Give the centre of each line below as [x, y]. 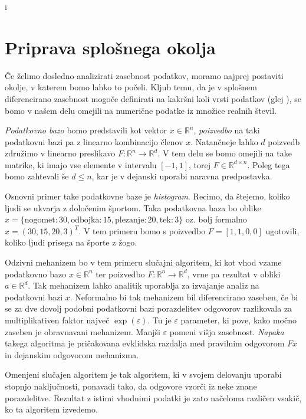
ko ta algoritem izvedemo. [51, 409]
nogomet [40, 220]
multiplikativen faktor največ [57, 320]
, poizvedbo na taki [227, 130]
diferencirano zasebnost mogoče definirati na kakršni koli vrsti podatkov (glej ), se [153, 98]
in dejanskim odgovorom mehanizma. [72, 354]
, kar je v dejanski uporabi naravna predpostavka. [182, 176]
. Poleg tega [269, 164]
